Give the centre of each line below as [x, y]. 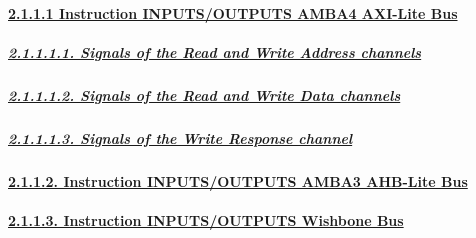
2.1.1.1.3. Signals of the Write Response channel [180, 137]
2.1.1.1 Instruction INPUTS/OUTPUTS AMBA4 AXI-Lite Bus [233, 12]
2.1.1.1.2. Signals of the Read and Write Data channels [204, 94]
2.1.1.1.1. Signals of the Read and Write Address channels [215, 51]
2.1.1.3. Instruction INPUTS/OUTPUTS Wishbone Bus [206, 219]
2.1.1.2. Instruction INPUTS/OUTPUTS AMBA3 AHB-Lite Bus [238, 180]
